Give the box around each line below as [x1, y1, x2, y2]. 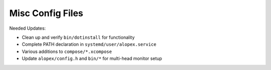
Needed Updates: [9, 25, 46, 31]
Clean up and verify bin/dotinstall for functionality [22, 34, 135, 40]
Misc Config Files [9, 8, 84, 19]
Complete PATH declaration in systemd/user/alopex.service [22, 41, 157, 47]
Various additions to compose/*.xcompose [22, 48, 112, 54]
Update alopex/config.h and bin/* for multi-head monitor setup [22, 55, 163, 61]
